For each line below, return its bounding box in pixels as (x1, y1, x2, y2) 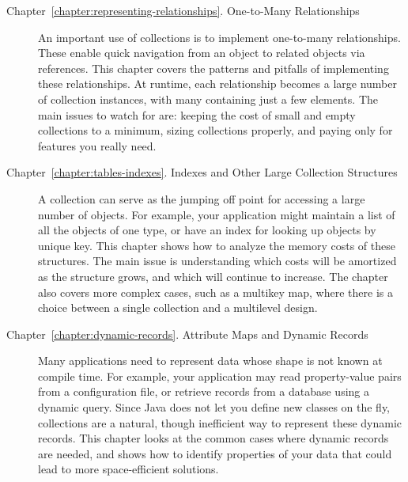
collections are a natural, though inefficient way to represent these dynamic (38, 414, 402, 431)
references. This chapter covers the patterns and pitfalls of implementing (38, 59, 389, 76)
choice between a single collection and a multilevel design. (38, 299, 318, 316)
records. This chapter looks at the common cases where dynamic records (38, 430, 389, 446)
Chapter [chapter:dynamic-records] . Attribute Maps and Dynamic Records (6, 325, 368, 342)
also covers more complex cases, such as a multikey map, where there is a (38, 283, 393, 300)
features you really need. (38, 137, 157, 154)
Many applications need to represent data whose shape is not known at (38, 352, 383, 369)
